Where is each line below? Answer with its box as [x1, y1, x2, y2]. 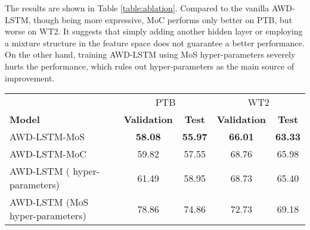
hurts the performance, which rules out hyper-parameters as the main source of [5, 59, 294, 72]
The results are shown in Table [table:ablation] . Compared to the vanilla [5, 2, 269, 14]
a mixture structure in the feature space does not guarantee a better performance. [5, 36, 305, 49]
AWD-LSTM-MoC [10, 147, 86, 161]
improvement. [5, 71, 55, 84]
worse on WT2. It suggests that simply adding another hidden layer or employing [5, 25, 303, 37]
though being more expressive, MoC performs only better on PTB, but [33, 13, 293, 26]
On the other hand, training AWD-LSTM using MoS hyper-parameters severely [5, 48, 296, 61]
